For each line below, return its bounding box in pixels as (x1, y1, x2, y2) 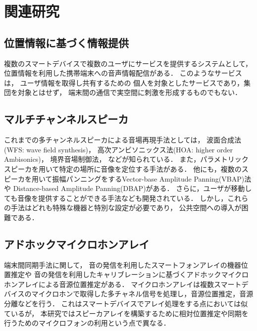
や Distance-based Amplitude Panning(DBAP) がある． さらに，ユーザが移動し (4, 183, 252, 193)
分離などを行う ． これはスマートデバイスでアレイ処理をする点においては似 (4, 298, 248, 309)
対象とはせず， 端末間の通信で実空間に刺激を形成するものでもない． (17, 87, 242, 97)
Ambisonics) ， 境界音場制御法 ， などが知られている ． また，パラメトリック (4, 154, 249, 164)
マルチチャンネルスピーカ (4, 111, 129, 127)
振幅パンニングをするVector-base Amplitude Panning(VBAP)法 (52, 173, 252, 184)
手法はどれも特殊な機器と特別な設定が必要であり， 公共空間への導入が (10, 202, 242, 213)
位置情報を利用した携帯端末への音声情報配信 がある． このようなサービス (4, 68, 242, 78)
